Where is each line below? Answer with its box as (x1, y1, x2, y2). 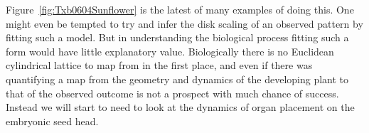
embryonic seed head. (6, 113, 99, 128)
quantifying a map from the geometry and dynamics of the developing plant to (6, 71, 349, 86)
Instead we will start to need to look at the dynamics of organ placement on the (6, 100, 355, 115)
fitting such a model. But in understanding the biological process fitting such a (6, 30, 349, 45)
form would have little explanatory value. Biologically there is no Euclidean (6, 43, 334, 58)
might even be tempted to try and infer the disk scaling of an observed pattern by (6, 16, 363, 31)
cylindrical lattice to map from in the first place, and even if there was (6, 58, 313, 73)
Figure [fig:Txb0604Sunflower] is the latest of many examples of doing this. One (6, 2, 354, 16)
